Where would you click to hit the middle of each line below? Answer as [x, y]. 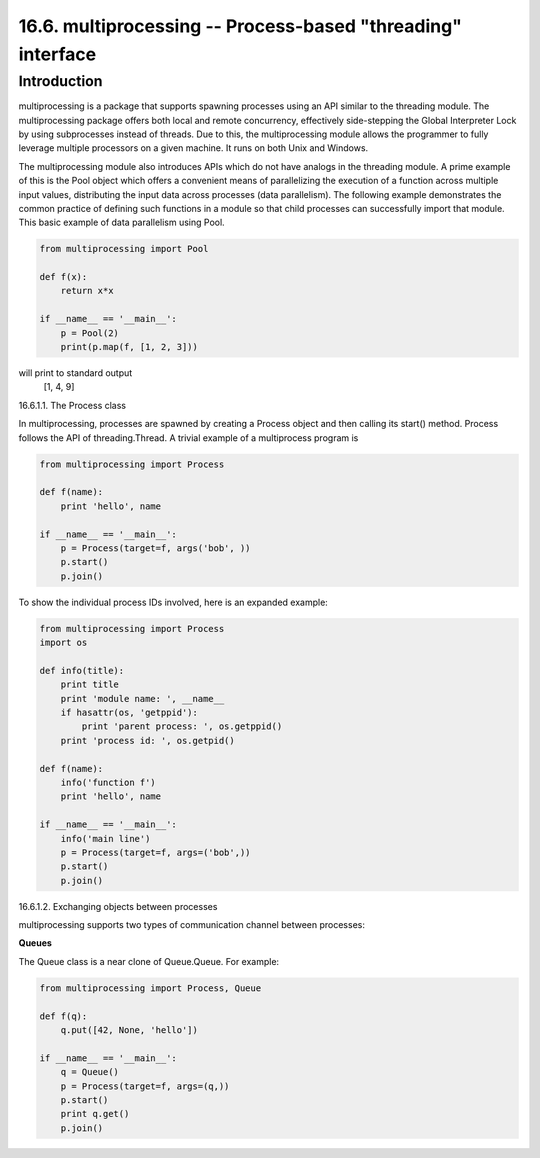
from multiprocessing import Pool [124, 249]
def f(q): [63, 1016]
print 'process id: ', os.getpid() [147, 740]
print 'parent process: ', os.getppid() [182, 726]
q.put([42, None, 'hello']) [129, 1030]
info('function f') [108, 782]
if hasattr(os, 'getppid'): [129, 712]
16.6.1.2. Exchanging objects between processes [118, 906]
